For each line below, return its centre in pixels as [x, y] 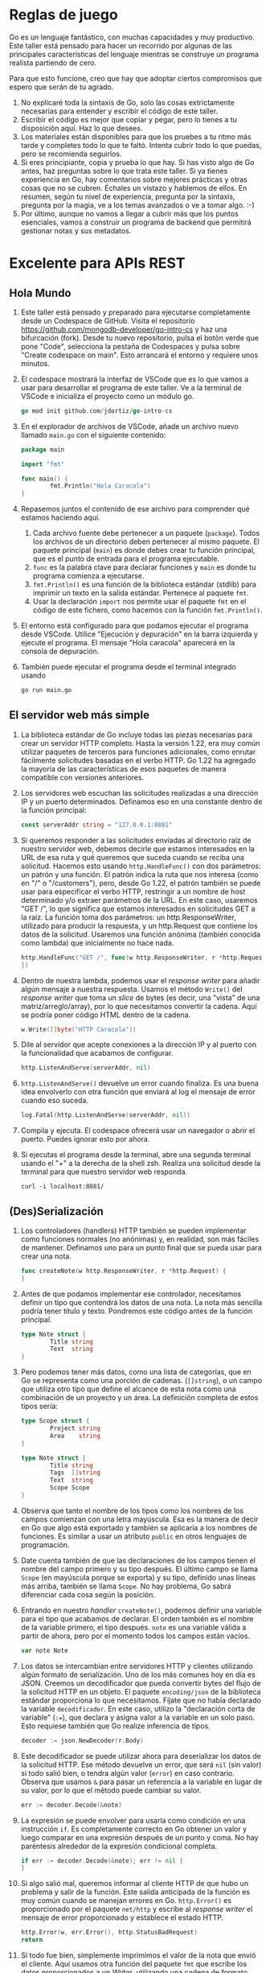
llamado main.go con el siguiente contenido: [93, 435]
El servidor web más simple [79, 715]
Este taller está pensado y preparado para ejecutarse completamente [135, 312]
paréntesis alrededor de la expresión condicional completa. [119, 1846]
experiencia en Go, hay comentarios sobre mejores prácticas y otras [134, 179]
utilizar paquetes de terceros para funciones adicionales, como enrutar [138, 752]
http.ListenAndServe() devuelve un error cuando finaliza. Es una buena [140, 1083]
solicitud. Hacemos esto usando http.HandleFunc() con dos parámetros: [141, 866]
